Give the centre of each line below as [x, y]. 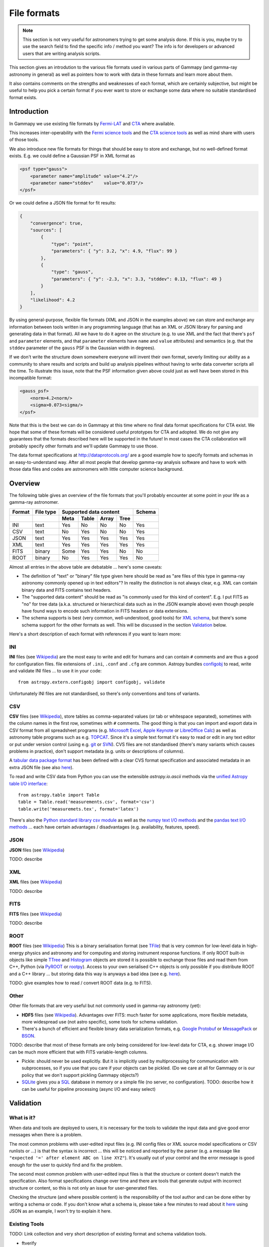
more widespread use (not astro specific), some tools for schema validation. [100, 1022]
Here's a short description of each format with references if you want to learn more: [95, 634]
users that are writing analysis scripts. [62, 53]
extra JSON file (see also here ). [41, 767]
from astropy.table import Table [59, 795]
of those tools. [24, 140]
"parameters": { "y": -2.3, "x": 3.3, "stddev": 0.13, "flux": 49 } [136, 279]
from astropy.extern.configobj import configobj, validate [92, 682]
